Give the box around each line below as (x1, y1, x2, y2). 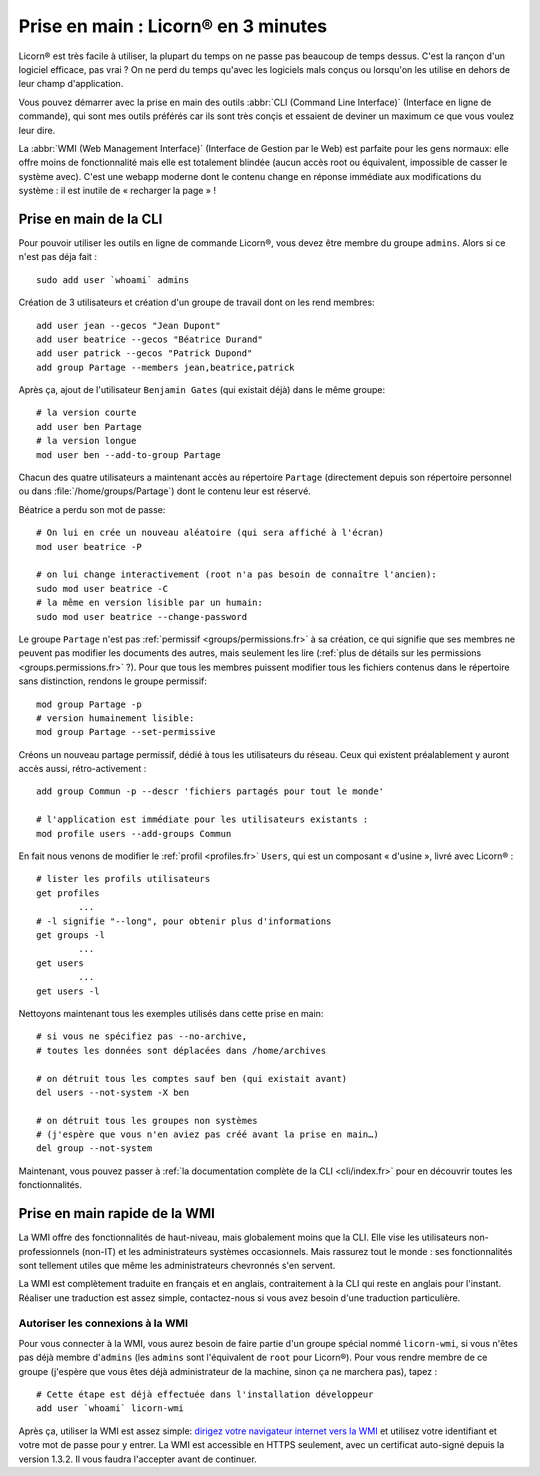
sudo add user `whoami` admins (36, 274, 190, 285)
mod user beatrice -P (36, 541, 142, 552)
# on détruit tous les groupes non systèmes (36, 1115, 259, 1126)
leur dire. (18, 124, 56, 136)
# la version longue (36, 435, 137, 447)
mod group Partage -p (36, 698, 142, 710)
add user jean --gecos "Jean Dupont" (36, 320, 222, 331)
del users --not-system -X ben (36, 1086, 190, 1098)
